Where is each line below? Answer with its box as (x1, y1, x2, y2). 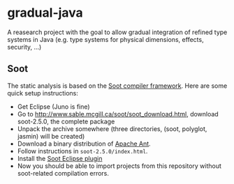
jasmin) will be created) (17, 132, 85, 140)
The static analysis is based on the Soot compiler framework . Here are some (7, 82, 228, 90)
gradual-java (7, 5, 84, 21)
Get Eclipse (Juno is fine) (17, 102, 90, 111)
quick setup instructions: (7, 89, 79, 97)
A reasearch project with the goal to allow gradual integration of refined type (7, 28, 228, 36)
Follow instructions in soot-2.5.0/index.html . (17, 146, 148, 155)
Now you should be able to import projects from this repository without (17, 162, 222, 170)
